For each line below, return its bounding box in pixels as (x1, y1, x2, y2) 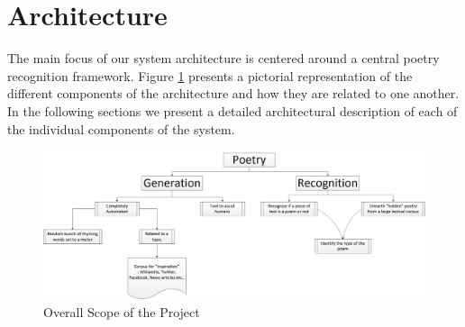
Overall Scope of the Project (43, 302, 200, 321)
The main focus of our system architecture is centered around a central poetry (7, 49, 440, 68)
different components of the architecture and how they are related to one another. (7, 84, 460, 103)
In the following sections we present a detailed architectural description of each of (7, 101, 458, 120)
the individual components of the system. (7, 119, 235, 138)
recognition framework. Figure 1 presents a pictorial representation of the (7, 66, 413, 85)
